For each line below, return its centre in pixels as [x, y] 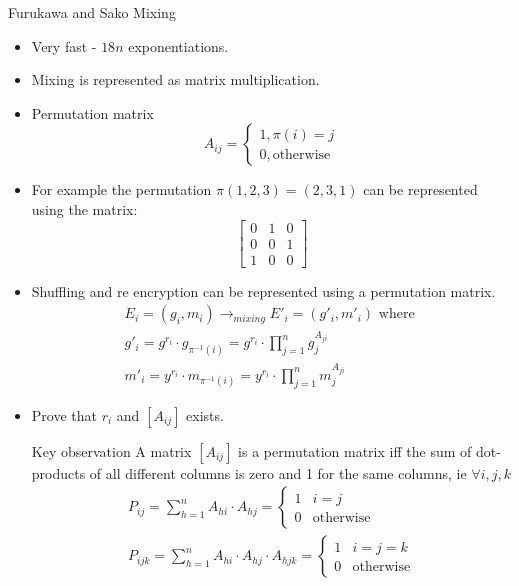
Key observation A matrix [111, 450]
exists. [205, 414]
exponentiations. [178, 45]
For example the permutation [121, 189]
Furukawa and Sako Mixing [92, 12]
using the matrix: [84, 208]
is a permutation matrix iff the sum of [355, 450]
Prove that [64, 414]
